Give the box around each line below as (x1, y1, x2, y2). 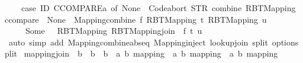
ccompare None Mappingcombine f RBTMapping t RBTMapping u (5, 13, 267, 25)
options (272, 36, 299, 48)
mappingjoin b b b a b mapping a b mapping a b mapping (24, 47, 278, 60)
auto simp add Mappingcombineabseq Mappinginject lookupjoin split (8, 36, 268, 48)
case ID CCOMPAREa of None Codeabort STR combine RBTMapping (21, 2, 296, 13)
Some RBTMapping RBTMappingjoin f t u (25, 24, 202, 37)
